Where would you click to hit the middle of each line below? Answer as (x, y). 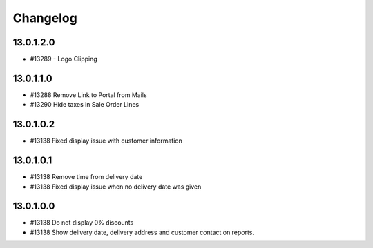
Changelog (45, 18)
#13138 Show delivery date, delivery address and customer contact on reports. (142, 232)
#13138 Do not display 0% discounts (82, 223)
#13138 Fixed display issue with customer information (106, 141)
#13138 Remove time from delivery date (86, 177)
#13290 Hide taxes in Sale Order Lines (85, 105)
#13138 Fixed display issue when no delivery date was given (116, 187)
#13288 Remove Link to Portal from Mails (89, 95)
